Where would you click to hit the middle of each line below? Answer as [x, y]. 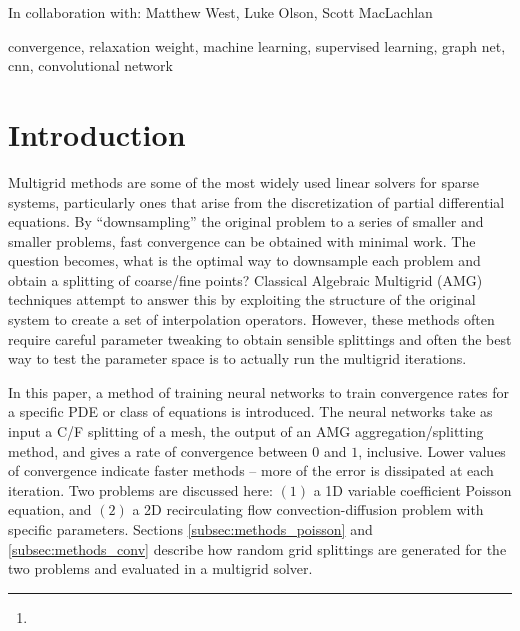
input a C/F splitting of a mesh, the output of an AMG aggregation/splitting [246, 431]
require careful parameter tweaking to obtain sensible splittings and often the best [260, 338]
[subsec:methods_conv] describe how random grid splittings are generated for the [257, 548]
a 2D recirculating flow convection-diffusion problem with [308, 509]
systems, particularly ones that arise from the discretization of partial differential [256, 201]
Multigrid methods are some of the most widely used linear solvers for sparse [243, 181]
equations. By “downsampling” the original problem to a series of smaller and [246, 221]
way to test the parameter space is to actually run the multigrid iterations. [237, 358]
